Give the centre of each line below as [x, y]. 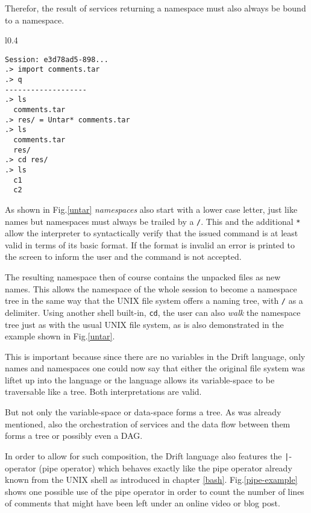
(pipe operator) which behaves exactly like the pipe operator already [165, 467]
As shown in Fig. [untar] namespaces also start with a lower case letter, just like [151, 209]
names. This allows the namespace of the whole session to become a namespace [151, 288]
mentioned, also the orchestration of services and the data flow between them [148, 423]
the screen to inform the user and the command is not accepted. [123, 256]
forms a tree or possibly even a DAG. [74, 436]
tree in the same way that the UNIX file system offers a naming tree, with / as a [154, 301]
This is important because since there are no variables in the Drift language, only [155, 356]
